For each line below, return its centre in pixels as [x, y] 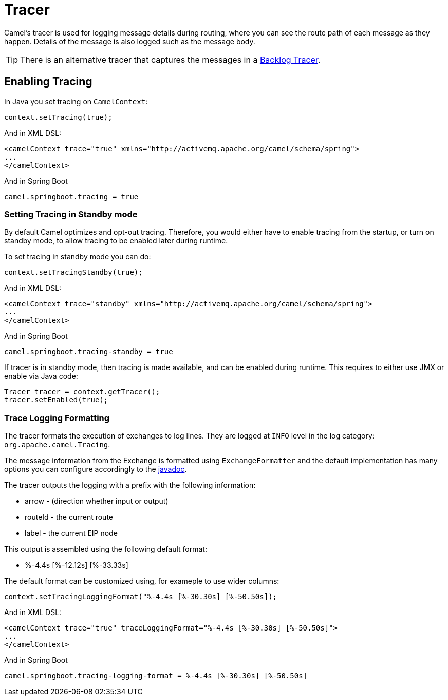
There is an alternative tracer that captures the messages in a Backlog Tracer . [170, 59]
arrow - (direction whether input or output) [97, 501]
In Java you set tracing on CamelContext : [76, 101]
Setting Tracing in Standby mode [71, 214]
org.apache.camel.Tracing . [57, 445]
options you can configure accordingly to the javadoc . [96, 469]
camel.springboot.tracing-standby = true [89, 352]
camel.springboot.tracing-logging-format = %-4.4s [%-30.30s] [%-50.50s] [156, 676]
